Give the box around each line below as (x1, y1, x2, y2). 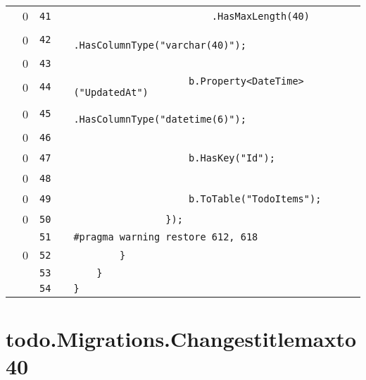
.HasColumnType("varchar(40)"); (73, 39, 246, 51)
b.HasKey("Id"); (189, 152, 275, 164)
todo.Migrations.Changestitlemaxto (6, 324, 357, 353)
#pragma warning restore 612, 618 (73, 231, 258, 243)
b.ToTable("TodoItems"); (189, 192, 322, 204)
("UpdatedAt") (73, 87, 149, 98)
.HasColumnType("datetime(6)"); (73, 114, 246, 125)
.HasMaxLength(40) (211, 10, 310, 22)
